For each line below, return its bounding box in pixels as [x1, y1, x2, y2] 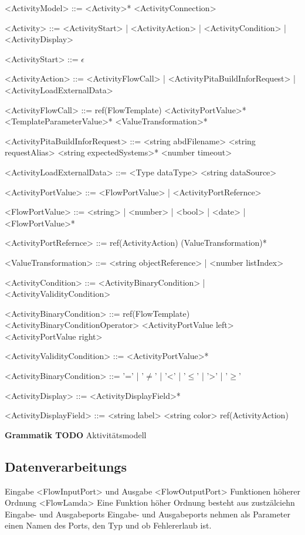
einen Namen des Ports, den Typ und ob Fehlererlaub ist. [5, 519, 212, 531]
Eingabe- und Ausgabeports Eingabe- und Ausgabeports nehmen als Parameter [5, 507, 290, 520]
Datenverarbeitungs [5, 457, 127, 475]
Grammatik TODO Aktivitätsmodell [5, 428, 147, 441]
